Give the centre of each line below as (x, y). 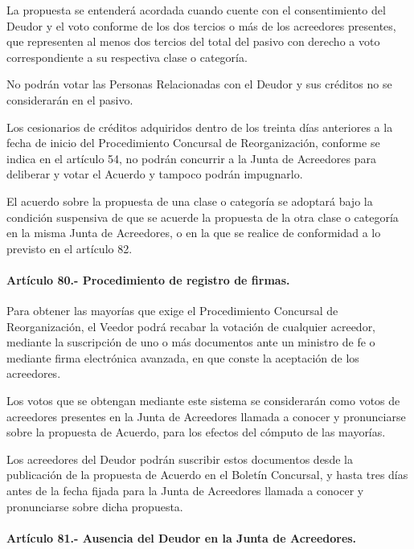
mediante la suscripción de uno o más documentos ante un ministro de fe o (191, 342)
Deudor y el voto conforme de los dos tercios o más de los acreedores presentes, (201, 25)
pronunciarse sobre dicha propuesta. (95, 506)
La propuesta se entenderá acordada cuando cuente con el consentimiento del (196, 10)
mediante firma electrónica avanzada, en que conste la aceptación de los (183, 357)
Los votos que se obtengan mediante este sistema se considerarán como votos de (203, 401)
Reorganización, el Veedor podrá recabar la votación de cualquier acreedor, (191, 326)
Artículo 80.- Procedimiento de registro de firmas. (148, 279)
